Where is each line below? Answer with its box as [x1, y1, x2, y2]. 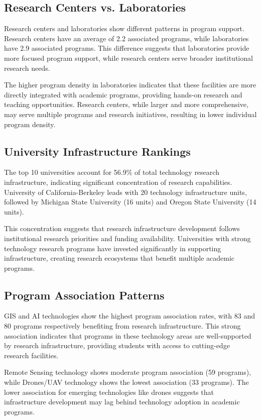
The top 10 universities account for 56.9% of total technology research [4, 167, 219, 177]
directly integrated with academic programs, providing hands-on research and [4, 89, 242, 99]
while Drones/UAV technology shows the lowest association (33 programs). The [4, 377, 249, 387]
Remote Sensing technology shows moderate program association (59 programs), [4, 367, 251, 377]
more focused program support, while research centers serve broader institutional [4, 52, 253, 63]
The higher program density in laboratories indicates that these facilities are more [4, 79, 256, 90]
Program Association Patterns [4, 287, 165, 302]
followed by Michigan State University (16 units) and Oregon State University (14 [4, 196, 256, 207]
